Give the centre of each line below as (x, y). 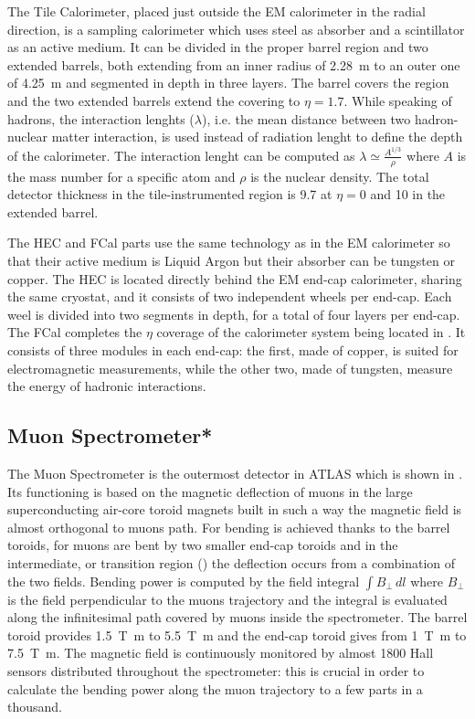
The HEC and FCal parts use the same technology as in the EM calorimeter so (229, 243)
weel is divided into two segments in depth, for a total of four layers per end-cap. (234, 314)
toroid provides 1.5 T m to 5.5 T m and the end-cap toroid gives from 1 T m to (237, 634)
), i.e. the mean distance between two (306, 118)
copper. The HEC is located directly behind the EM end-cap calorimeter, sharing (235, 278)
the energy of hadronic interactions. (107, 386)
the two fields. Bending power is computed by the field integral (184, 581)
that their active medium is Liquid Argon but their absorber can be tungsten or (231, 261)
